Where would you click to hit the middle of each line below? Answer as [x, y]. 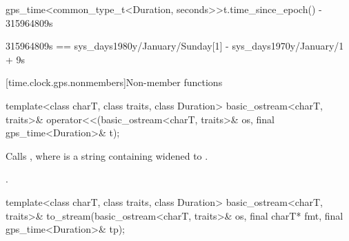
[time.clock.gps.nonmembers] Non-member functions [114, 82]
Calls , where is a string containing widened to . [107, 155]
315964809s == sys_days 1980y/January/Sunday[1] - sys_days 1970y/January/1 [175, 46]
